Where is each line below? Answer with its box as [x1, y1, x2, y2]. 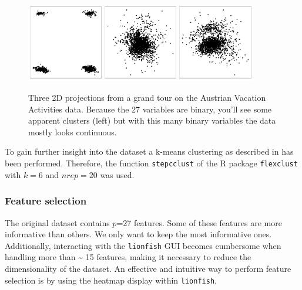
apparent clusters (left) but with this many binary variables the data [28, 114, 276, 127]
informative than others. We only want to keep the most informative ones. [5, 228, 272, 240]
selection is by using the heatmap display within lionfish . [5, 274, 217, 286]
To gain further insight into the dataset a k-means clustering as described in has [5, 145, 294, 158]
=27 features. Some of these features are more [116, 216, 282, 228]
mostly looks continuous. [28, 125, 117, 138]
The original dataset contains [5, 216, 110, 228]
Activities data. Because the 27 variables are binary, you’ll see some [28, 103, 272, 115]
